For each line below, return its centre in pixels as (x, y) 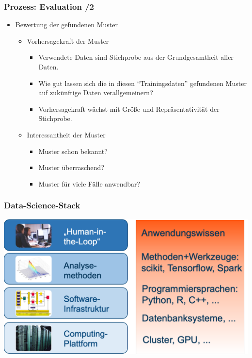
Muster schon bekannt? (73, 151)
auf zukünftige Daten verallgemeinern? (96, 93)
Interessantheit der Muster (66, 134)
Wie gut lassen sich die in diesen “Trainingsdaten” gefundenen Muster (142, 83)
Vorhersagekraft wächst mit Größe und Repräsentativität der (129, 109)
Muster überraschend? (71, 167)
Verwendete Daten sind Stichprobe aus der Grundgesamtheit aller (136, 57)
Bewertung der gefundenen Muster (66, 25)
